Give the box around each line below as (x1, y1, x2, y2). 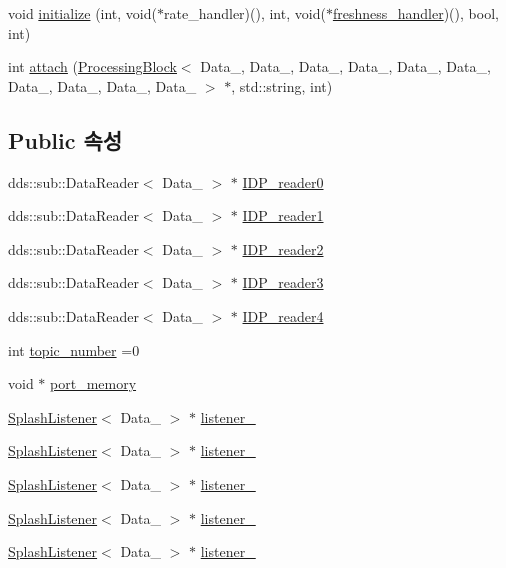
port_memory (50, 373, 137, 394)
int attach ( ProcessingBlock (8, 56, 177, 77)
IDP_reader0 (242, 171, 324, 192)
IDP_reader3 (242, 272, 324, 293)
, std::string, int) (231, 75, 333, 96)
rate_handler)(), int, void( (163, 3, 326, 23)
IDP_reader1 (242, 205, 324, 226)
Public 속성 (8, 124, 123, 155)
